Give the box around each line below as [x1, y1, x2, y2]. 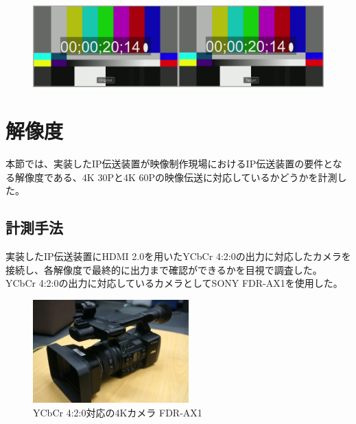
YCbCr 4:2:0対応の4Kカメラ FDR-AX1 [33, 405, 202, 419]
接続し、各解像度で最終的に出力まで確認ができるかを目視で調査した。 [5, 262, 322, 276]
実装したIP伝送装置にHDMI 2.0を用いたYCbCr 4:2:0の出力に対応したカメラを [5, 248, 351, 263]
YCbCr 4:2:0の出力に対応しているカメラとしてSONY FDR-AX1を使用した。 [5, 276, 343, 290]
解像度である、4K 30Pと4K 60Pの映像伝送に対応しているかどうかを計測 [14, 169, 337, 184]
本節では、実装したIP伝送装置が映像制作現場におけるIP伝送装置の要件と [5, 156, 333, 170]
